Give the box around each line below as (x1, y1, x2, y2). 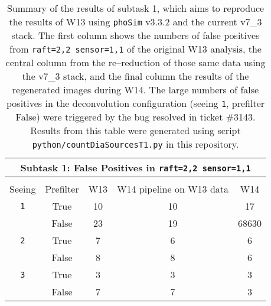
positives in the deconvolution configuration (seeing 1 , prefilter (6, 96, 265, 110)
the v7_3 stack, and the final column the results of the (22, 69, 249, 83)
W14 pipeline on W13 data (117, 182, 229, 196)
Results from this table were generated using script (30, 123, 241, 137)
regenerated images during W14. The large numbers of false (12, 83, 259, 96)
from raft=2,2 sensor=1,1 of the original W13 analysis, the (9, 42, 262, 56)
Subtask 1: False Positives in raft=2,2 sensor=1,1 (20, 161, 251, 174)
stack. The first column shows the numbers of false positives (11, 28, 260, 42)
